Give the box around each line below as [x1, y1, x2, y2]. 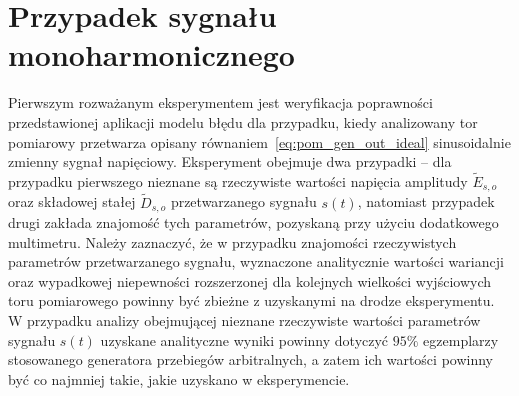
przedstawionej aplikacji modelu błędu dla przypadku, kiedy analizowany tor [8, 111, 478, 132]
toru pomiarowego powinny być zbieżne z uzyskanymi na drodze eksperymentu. [8, 290, 495, 311]
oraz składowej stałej [8, 191, 136, 212]
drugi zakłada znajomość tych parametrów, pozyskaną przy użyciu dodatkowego [8, 212, 499, 233]
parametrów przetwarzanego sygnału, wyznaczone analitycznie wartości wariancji [8, 251, 504, 272]
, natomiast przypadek [357, 191, 495, 212]
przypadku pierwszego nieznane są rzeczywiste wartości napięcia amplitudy [8, 170, 468, 191]
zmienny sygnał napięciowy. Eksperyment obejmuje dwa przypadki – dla [8, 151, 452, 172]
